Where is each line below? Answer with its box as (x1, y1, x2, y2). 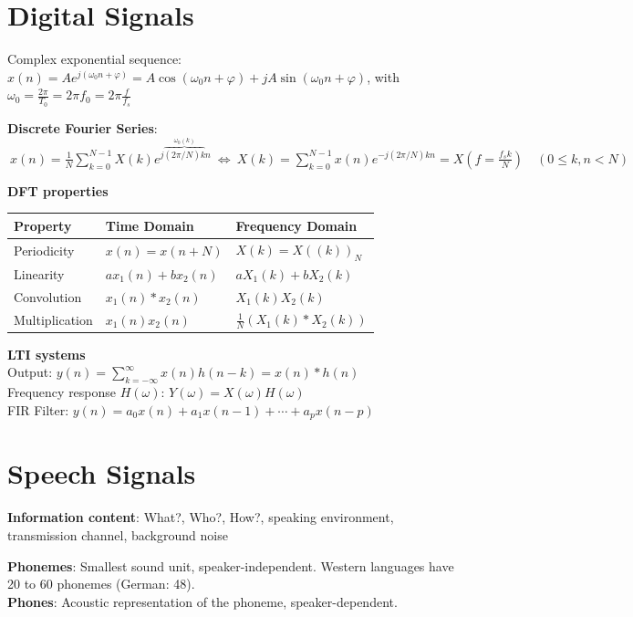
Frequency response (7, 382, 117, 402)
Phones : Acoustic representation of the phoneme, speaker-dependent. (7, 591, 398, 611)
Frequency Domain (235, 215, 358, 235)
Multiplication (14, 309, 93, 329)
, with (367, 67, 400, 86)
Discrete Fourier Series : (7, 118, 158, 137)
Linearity (14, 264, 65, 283)
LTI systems (7, 344, 86, 363)
